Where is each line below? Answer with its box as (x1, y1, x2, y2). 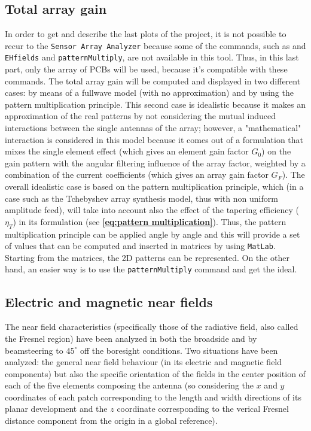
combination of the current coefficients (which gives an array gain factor (5, 168, 269, 181)
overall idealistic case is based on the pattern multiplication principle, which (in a (5, 180, 304, 193)
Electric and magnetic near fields (5, 292, 213, 311)
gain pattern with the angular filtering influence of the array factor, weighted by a (5, 156, 306, 169)
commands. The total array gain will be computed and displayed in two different (5, 74, 301, 87)
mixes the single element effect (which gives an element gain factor (5, 145, 249, 157)
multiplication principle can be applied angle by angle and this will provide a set (5, 227, 300, 240)
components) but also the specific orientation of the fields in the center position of (5, 367, 306, 380)
